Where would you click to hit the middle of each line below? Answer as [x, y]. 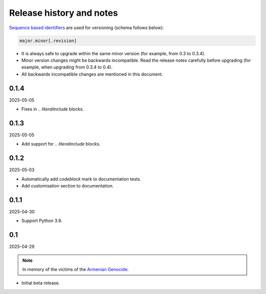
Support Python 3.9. [42, 221]
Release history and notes [64, 13]
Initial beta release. [41, 283]
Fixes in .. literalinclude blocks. [52, 109]
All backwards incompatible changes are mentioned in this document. [92, 74]
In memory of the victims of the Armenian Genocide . [76, 269]
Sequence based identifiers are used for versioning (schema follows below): [86, 28]
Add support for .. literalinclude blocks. [61, 144]
